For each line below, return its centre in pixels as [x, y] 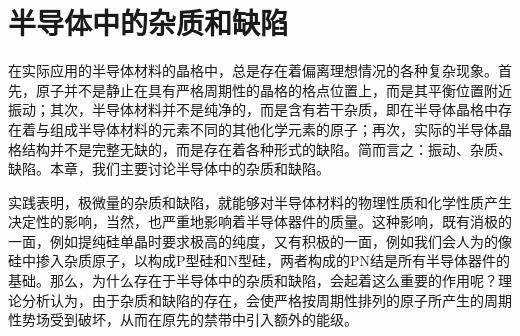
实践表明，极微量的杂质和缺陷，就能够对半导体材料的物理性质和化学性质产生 [260, 201]
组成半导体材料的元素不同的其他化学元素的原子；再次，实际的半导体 [273, 128]
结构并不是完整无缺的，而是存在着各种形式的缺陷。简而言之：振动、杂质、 [266, 148]
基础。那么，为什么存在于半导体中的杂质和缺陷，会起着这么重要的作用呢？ [253, 280]
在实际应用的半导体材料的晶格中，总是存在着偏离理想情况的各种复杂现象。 [253, 70]
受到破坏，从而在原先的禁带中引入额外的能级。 [203, 319]
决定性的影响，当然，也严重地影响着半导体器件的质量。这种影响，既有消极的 [260, 221]
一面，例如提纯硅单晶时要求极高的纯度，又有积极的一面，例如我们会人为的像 [260, 240]
